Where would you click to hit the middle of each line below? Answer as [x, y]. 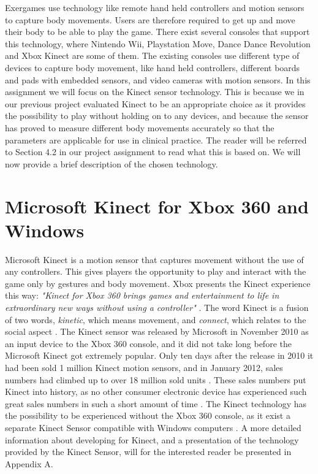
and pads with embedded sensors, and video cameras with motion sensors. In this [158, 79]
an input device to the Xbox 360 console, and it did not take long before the [148, 343]
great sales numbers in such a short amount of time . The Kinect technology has [156, 403]
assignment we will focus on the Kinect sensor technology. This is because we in [155, 92]
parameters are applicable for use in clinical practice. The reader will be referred [156, 140]
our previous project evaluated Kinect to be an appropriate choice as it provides [155, 103]
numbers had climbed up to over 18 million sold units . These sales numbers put [156, 379]
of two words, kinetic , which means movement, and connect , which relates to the [156, 319]
